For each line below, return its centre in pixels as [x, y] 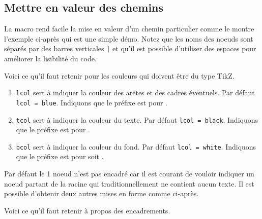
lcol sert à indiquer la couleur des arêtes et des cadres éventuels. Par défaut [135, 93]
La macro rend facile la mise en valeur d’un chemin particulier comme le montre [129, 29]
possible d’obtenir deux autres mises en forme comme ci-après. [101, 193]
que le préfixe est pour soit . [60, 156]
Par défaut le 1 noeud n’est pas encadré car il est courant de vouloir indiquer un [129, 174]
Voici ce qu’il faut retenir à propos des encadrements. [87, 210]
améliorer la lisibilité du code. [50, 59]
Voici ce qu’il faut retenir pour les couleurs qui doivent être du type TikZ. [119, 75]
